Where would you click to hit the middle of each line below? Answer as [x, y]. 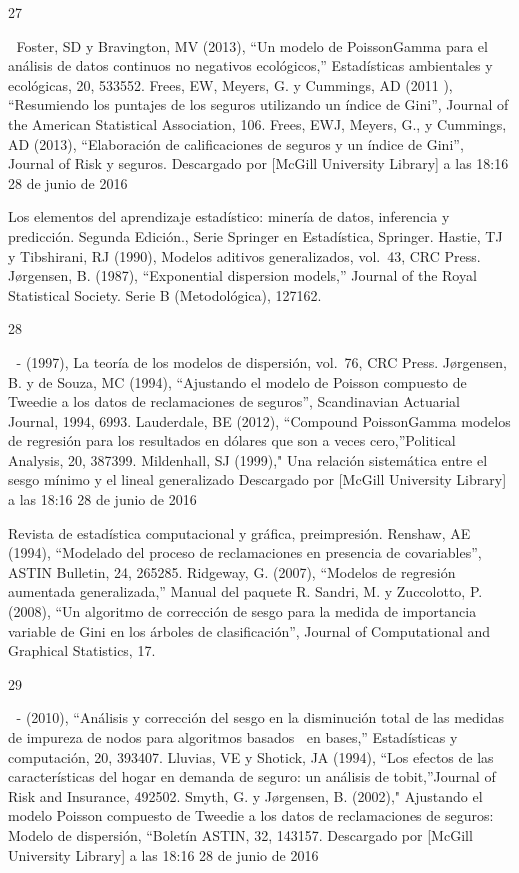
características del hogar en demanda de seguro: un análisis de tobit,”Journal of [252, 776]
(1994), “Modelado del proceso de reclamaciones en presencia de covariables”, [245, 552]
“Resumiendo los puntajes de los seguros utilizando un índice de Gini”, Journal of [258, 104]
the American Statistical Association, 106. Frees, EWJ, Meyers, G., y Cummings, [257, 123]
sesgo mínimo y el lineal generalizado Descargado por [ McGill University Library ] [257, 479]
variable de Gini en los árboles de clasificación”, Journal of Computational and [249, 630]
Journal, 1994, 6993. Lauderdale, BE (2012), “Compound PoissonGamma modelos [259, 420]
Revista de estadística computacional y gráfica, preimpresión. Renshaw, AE [239, 532]
